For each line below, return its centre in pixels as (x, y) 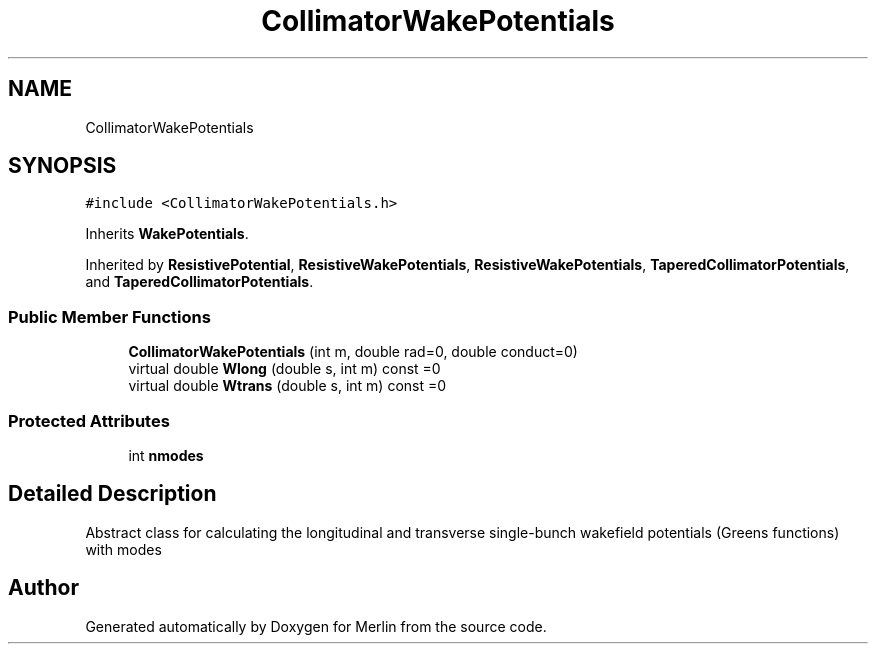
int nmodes (166, 455)
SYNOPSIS (62, 166)
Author (43, 588)
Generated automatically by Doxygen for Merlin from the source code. (316, 626)
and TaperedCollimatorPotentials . (199, 282)
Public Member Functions (109, 316)
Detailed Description (112, 494)
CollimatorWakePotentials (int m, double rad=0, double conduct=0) (353, 352)
